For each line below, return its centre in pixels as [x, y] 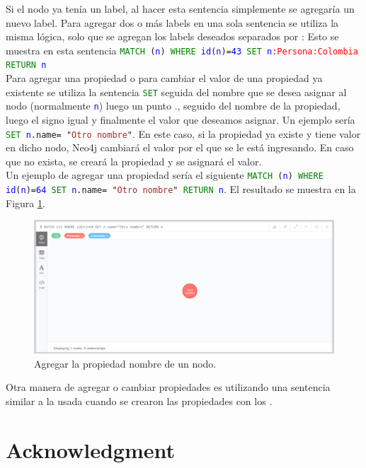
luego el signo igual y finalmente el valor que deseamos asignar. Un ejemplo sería [181, 119]
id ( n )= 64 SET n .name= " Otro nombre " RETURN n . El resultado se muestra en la [181, 189]
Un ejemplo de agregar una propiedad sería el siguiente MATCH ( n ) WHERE [165, 175]
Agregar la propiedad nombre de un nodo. [125, 363]
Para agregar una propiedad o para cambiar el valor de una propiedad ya [164, 78]
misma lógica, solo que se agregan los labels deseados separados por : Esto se [172, 36]
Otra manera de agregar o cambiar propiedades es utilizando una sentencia [168, 387]
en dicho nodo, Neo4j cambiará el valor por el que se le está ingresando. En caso [180, 147]
